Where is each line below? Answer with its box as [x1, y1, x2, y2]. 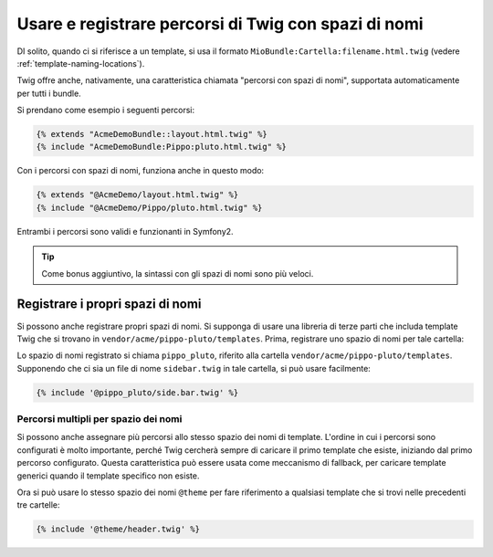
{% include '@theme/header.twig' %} [36, 524, 201, 534]
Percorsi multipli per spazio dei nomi [16, 413, 183, 426]
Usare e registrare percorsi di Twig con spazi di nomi [16, 14, 424, 34]
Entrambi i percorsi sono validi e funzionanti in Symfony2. [16, 226, 234, 236]
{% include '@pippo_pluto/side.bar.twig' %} [36, 387, 239, 397]
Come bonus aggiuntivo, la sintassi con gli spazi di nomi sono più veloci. [41, 268, 314, 278]
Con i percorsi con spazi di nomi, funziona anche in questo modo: [16, 165, 265, 176]
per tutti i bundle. [16, 88, 81, 99]
